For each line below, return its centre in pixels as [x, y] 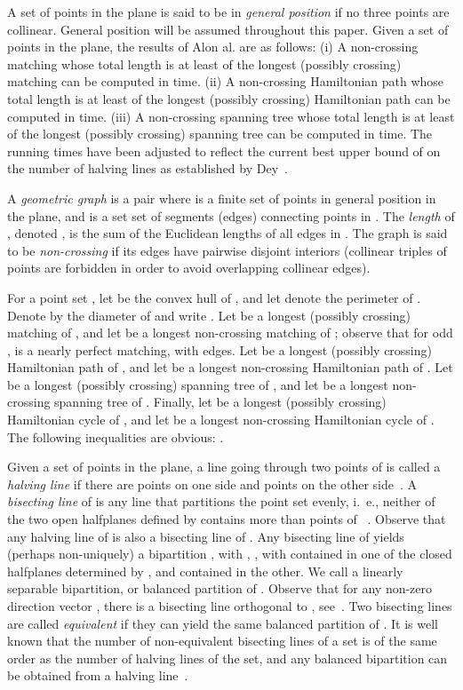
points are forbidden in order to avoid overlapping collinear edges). [189, 268]
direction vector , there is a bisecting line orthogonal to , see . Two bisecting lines [230, 606]
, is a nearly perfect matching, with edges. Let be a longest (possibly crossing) [220, 349]
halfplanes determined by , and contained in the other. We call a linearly [205, 571]
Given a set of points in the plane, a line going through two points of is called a [224, 467]
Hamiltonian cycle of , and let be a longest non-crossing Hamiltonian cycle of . [221, 420]
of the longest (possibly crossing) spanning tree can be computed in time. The [220, 134]
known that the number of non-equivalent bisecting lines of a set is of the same [222, 641]
